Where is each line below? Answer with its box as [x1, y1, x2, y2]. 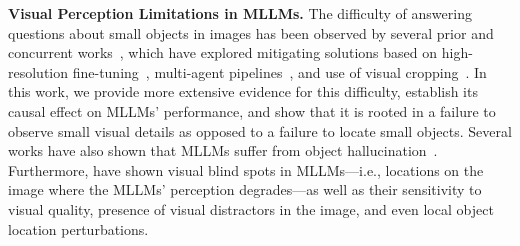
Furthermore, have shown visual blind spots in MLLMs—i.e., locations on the [8, 159, 484, 180]
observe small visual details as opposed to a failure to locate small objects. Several [8, 120, 512, 141]
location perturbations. [8, 218, 149, 239]
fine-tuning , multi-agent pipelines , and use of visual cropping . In [72, 61, 487, 82]
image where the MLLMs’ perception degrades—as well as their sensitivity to [8, 179, 482, 200]
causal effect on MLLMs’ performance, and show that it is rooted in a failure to [8, 100, 496, 121]
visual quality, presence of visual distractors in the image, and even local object [8, 198, 494, 219]
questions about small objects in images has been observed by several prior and [8, 22, 494, 43]
